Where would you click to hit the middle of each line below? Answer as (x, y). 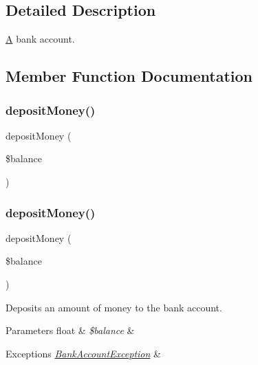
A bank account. (40, 39)
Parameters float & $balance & (70, 330)
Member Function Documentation (129, 76)
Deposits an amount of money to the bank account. (114, 307)
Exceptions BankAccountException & (83, 353)
